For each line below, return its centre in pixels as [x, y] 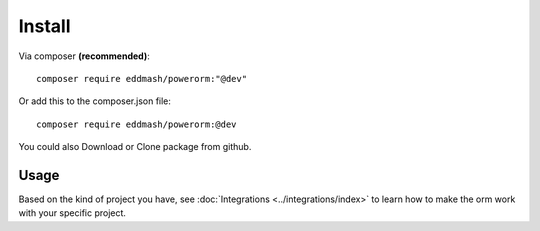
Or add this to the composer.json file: [95, 101]
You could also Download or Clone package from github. [135, 147]
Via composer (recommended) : [84, 56]
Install [44, 26]
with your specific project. [72, 213]
